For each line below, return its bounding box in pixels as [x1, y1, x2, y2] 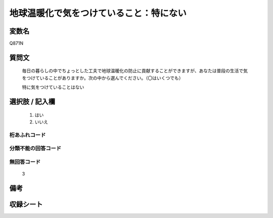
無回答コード [9, 158, 41, 165]
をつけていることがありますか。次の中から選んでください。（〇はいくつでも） [22, 75, 184, 81]
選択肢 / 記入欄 [9, 98, 56, 106]
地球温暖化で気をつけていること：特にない [9, 8, 187, 19]
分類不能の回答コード [9, 145, 62, 152]
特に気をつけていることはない [22, 84, 84, 91]
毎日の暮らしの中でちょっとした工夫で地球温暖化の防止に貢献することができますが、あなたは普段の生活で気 [22, 68, 248, 74]
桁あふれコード [9, 132, 46, 139]
